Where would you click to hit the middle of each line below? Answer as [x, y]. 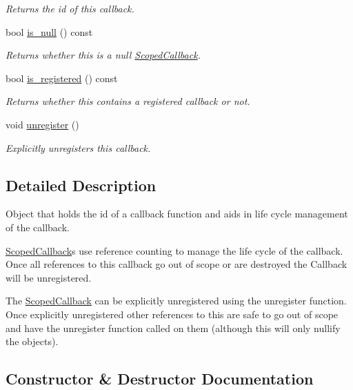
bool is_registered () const [62, 78]
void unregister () [42, 124]
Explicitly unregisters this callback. [78, 147]
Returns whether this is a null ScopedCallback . [103, 55]
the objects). [32, 341]
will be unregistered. [49, 277]
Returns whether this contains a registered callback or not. [128, 101]
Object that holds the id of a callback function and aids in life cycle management [177, 214]
